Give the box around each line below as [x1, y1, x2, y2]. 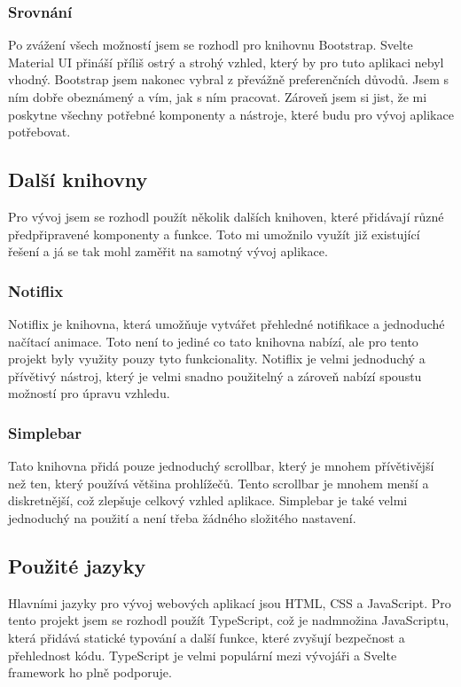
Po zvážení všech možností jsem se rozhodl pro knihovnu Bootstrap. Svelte [8, 35, 413, 54]
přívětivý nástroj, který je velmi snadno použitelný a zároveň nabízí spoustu [8, 366, 422, 385]
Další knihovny [8, 166, 148, 193]
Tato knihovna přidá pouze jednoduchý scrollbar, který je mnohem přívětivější [8, 457, 434, 475]
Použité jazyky [8, 551, 146, 579]
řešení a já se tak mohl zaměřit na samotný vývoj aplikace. [8, 242, 328, 261]
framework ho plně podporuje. [8, 663, 172, 682]
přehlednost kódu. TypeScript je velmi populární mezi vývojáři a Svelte [8, 645, 397, 664]
